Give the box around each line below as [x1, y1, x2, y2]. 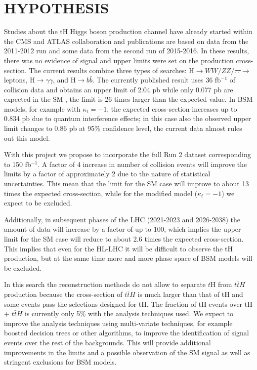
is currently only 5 [24, 308, 80, 319]
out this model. [4, 132, 50, 143]
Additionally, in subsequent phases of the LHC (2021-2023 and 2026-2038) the [4, 214, 241, 224]
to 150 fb [4, 159, 31, 169]
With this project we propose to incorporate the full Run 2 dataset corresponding [4, 149, 251, 160]
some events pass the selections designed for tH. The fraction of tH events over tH [4, 298, 253, 309]
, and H [52, 75, 76, 85]
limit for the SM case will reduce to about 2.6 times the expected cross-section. [4, 234, 244, 244]
